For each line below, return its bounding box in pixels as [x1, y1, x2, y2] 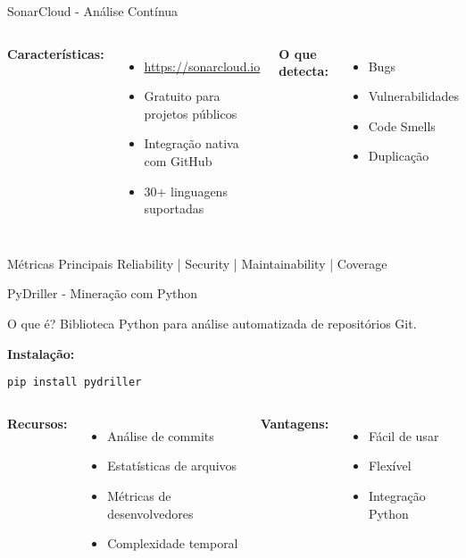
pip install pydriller [7, 376, 142, 389]
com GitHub [144, 151, 212, 170]
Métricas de [107, 486, 171, 504]
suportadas [144, 199, 204, 218]
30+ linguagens [144, 181, 228, 200]
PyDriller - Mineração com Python [7, 284, 198, 303]
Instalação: [7, 344, 75, 362]
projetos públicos [144, 104, 237, 122]
